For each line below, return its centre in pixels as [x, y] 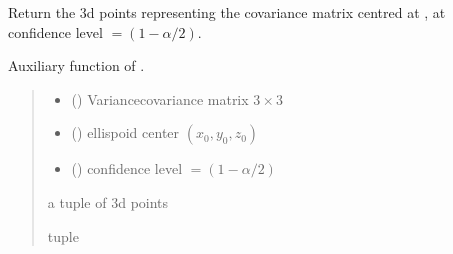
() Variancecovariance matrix [160, 98]
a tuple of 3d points [108, 201]
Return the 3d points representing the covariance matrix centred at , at [227, 12]
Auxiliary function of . [76, 65]
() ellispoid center [125, 132]
